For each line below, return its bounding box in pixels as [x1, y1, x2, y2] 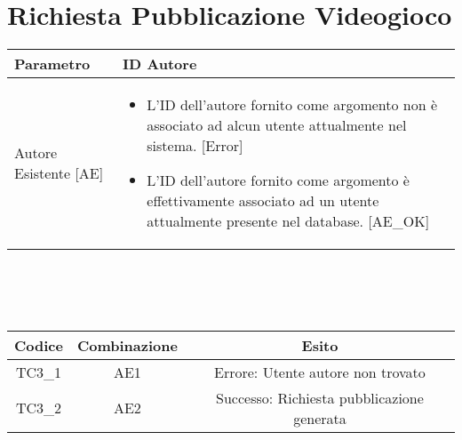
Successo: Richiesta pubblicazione [216, 387, 424, 408]
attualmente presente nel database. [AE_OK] [147, 211, 430, 232]
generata [293, 407, 346, 428]
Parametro [14, 53, 91, 75]
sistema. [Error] [147, 135, 243, 156]
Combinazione [76, 334, 178, 356]
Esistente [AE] [14, 163, 104, 184]
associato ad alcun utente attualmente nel [147, 115, 407, 136]
